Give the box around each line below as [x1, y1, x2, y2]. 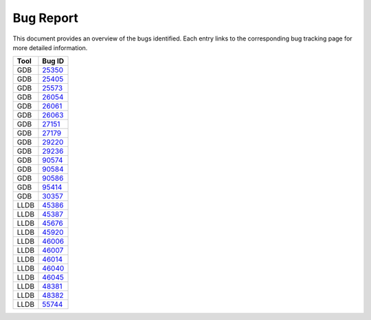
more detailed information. [12, 43, 88, 52]
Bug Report [12, 10, 79, 25]
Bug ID [42, 56, 65, 66]
